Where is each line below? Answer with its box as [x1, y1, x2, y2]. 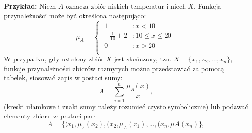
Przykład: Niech [4, 1, 56, 11]
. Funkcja [193, 1, 221, 11]
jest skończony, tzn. [114, 54, 171, 64]
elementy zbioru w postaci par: [4, 111, 96, 121]
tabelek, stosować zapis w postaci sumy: [4, 73, 123, 83]
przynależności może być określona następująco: [4, 10, 146, 20]
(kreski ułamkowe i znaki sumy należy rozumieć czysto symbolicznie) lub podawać [4, 101, 248, 111]
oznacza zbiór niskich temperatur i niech [66, 1, 186, 11]
